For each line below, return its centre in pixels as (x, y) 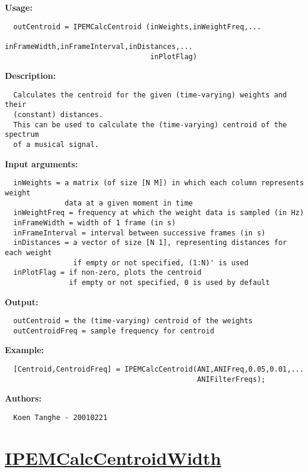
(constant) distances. (58, 115)
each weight (28, 252)
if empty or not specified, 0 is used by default (169, 282)
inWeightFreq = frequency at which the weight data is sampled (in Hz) (159, 213)
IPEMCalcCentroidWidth (113, 457)
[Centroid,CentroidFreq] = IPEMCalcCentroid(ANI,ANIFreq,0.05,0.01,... (159, 370)
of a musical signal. (56, 145)
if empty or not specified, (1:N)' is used (161, 263)
